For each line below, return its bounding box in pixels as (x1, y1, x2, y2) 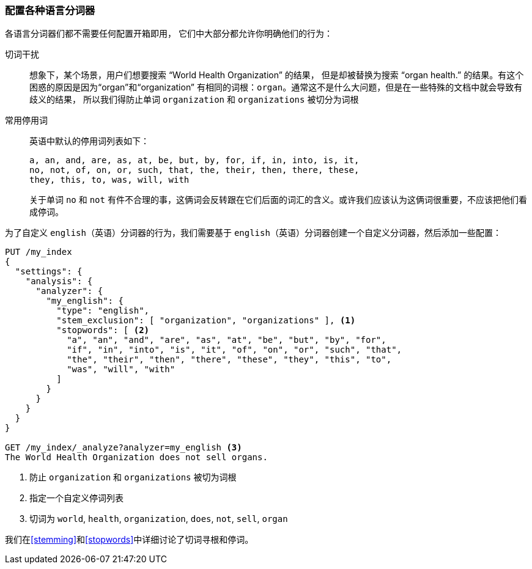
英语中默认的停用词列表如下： (29, 136, 149, 147)
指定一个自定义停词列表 (29, 493, 124, 504)
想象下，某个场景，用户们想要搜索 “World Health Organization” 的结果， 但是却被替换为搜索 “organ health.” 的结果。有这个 (29, 70, 524, 81)
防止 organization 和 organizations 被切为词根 (29, 472, 237, 483)
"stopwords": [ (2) (56, 325, 150, 336)
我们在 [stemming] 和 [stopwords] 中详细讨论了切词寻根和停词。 (5, 534, 254, 545)
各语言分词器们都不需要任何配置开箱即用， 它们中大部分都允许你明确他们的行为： (5, 28, 333, 39)
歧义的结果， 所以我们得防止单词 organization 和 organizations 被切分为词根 (29, 94, 359, 105)
